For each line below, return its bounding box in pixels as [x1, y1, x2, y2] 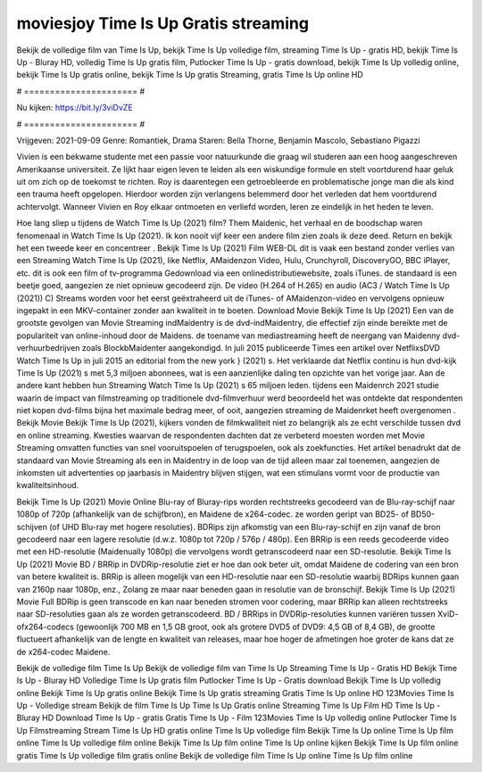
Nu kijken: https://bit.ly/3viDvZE [16, 103, 133, 113]
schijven [16, 521, 48, 532]
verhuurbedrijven [16, 343, 80, 353]
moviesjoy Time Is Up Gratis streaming [16, 13, 310, 33]
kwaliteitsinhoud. [16, 480, 79, 491]
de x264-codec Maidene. [16, 646, 111, 657]
